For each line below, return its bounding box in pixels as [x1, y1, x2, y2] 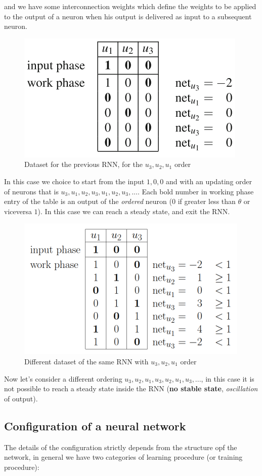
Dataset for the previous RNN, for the [24, 159, 143, 169]
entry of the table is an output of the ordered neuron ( [4, 196, 172, 207]
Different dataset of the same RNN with [24, 356, 149, 366]
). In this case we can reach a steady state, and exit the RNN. [37, 206, 230, 216]
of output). [4, 393, 38, 403]
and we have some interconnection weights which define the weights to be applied [4, 1, 256, 11]
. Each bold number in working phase [137, 186, 254, 196]
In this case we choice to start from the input [4, 176, 145, 186]
